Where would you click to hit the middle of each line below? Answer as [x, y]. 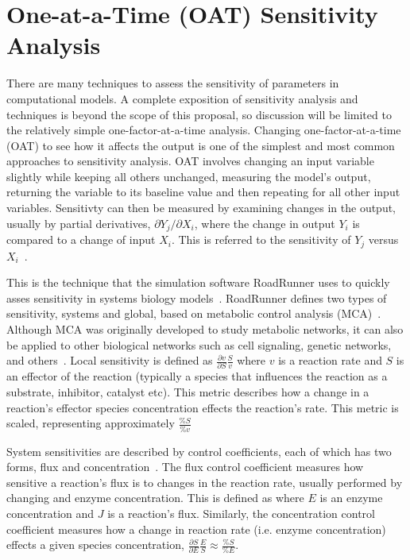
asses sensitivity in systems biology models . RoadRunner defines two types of [197, 297]
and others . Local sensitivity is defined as [110, 360]
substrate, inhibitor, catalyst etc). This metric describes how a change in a [188, 392]
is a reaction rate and [330, 360]
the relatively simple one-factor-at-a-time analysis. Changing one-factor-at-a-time [204, 130]
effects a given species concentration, [95, 545]
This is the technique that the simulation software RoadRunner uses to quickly [198, 282]
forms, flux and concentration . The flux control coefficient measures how [185, 467]
